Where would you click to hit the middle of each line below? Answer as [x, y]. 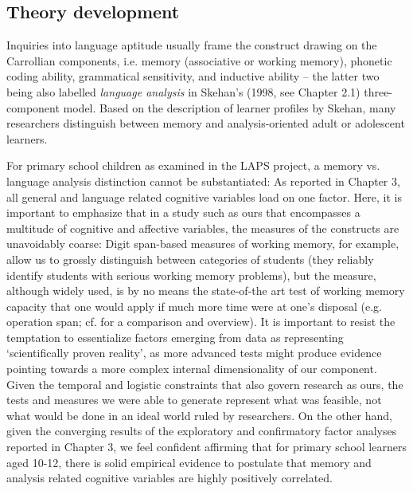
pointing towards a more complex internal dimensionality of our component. [192, 369]
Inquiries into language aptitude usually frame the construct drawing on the [192, 45]
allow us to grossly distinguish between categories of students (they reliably [190, 259]
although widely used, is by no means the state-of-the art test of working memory [206, 291]
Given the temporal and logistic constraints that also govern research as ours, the [205, 384]
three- [378, 91]
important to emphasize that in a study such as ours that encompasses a [183, 212]
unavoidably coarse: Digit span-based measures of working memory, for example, [203, 244]
